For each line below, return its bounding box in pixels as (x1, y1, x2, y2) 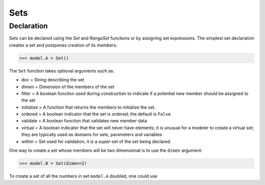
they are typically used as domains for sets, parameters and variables (21, 132, 162, 138)
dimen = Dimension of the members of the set (21, 84, 115, 90)
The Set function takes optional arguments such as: (9, 68, 115, 73)
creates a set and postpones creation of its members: (9, 42, 117, 48)
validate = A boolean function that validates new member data (21, 118, 147, 124)
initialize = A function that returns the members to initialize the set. (21, 104, 156, 110)
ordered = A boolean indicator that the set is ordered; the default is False (21, 111, 171, 117)
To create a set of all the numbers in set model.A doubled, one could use (9, 173, 158, 179)
